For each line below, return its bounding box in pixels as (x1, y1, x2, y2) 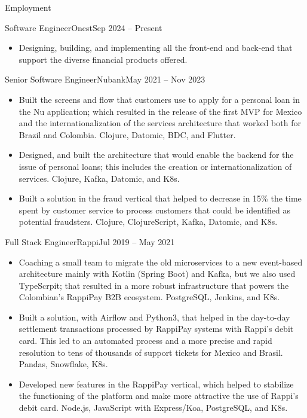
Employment (5, 1, 51, 13)
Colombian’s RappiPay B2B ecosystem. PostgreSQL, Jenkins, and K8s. (19, 291, 280, 303)
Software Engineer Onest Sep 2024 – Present (5, 21, 162, 33)
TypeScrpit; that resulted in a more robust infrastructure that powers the (19, 279, 289, 291)
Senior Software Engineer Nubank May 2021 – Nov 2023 (5, 73, 205, 86)
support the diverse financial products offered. (19, 53, 188, 65)
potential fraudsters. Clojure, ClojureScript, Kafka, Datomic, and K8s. (19, 215, 278, 228)
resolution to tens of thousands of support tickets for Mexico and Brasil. (19, 346, 283, 358)
